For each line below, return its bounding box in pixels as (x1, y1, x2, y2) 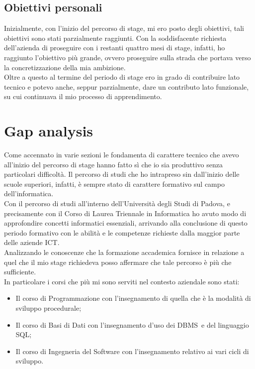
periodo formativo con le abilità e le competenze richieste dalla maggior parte (4, 227, 240, 238)
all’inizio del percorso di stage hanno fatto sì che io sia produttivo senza (4, 159, 223, 169)
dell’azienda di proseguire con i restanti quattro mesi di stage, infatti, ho (4, 42, 225, 53)
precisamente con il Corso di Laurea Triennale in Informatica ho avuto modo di (4, 208, 247, 218)
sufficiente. (4, 266, 36, 277)
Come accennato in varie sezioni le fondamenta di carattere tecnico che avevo (4, 149, 239, 160)
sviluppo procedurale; (15, 302, 82, 313)
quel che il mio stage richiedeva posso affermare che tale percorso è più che (4, 256, 232, 267)
